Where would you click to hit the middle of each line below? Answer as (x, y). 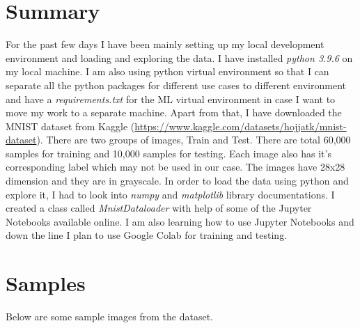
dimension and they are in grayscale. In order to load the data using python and (177, 181)
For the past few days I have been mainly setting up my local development (165, 44)
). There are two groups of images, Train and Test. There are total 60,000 (194, 140)
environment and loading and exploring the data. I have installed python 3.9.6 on (179, 57)
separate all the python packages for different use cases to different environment (176, 85)
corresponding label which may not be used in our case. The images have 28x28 (175, 167)
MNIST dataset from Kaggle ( (70, 126)
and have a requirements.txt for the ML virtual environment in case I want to (171, 99)
